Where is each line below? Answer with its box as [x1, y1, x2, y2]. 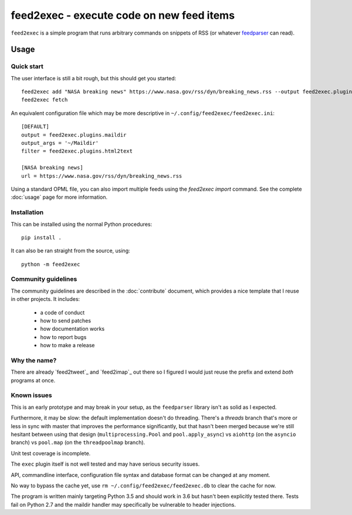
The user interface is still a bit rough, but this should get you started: [11, 74, 177, 82]
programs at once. [11, 377, 56, 384]
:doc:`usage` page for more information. [11, 194, 108, 201]
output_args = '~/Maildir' [21, 140, 99, 147]
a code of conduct [40, 309, 85, 316]
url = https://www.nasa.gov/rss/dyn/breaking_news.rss [21, 172, 182, 179]
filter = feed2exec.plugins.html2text [21, 148, 133, 155]
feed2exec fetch [21, 97, 68, 103]
